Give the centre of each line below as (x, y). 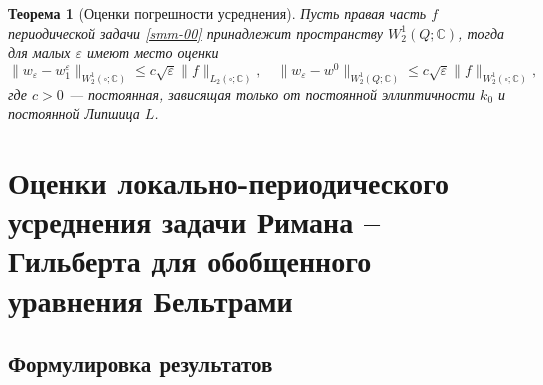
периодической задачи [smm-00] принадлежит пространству (196, 32)
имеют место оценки (152, 52)
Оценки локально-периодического (229, 182)
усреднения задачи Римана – (194, 221)
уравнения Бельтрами (150, 299)
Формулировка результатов (140, 363)
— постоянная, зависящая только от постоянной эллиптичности (272, 93)
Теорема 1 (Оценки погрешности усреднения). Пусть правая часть (217, 13)
